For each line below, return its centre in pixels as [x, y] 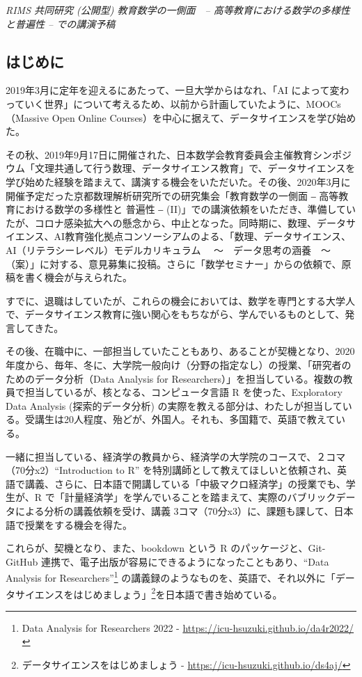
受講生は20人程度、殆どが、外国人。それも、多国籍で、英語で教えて [180, 419]
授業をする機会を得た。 [78, 524]
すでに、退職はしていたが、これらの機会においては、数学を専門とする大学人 [180, 300]
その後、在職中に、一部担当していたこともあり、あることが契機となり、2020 [180, 351]
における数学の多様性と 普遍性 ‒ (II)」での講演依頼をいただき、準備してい [185, 209]
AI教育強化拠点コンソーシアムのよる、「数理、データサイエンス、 [203, 236]
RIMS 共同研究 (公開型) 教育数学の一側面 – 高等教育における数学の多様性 [178, 10]
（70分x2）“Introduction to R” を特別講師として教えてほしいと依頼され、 [172, 470]
